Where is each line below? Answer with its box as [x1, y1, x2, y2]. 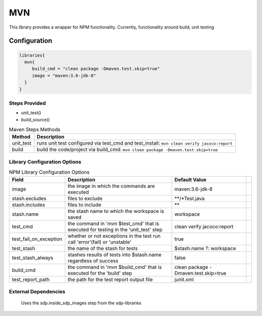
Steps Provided [9, 100, 46, 106]
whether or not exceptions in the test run [67, 232, 161, 239]
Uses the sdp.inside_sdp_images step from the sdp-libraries [21, 300, 142, 306]
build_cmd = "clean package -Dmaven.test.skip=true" [32, 66, 160, 72]
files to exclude [67, 195, 103, 202]
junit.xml [174, 276, 194, 283]
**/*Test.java [174, 195, 205, 202]
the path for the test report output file [67, 276, 153, 283]
